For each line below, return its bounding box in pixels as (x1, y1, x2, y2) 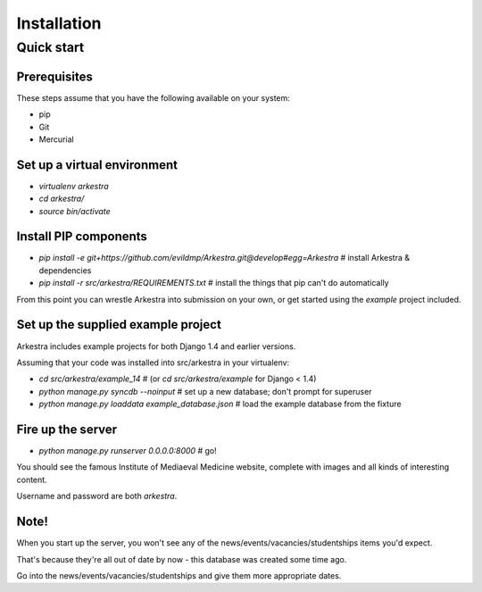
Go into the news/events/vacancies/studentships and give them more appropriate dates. (16, 570, 342, 580)
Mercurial (38, 134, 75, 145)
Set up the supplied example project (16, 317, 222, 332)
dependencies (38, 264, 92, 276)
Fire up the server (16, 421, 118, 437)
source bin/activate (38, 205, 111, 216)
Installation (16, 13, 102, 33)
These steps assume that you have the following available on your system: (16, 92, 290, 103)
